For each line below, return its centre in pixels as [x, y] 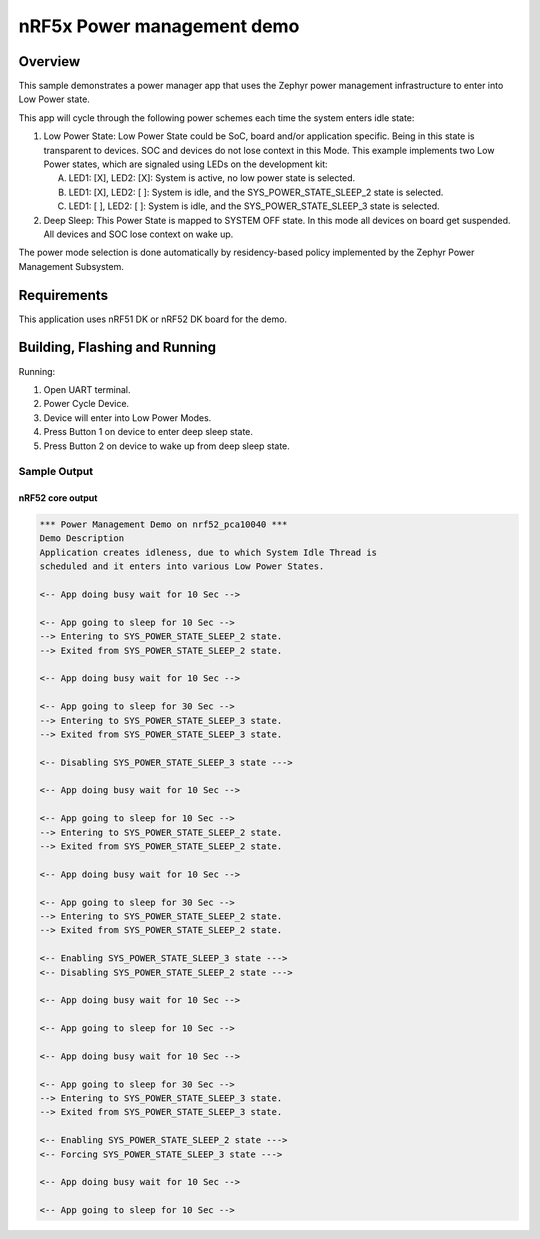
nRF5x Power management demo [159, 26]
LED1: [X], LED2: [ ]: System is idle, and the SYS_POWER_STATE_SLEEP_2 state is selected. [256, 192]
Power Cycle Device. [86, 404]
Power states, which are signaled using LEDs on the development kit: [186, 164]
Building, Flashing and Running [117, 347]
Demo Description [82, 538]
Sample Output [56, 472]
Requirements [63, 295]
